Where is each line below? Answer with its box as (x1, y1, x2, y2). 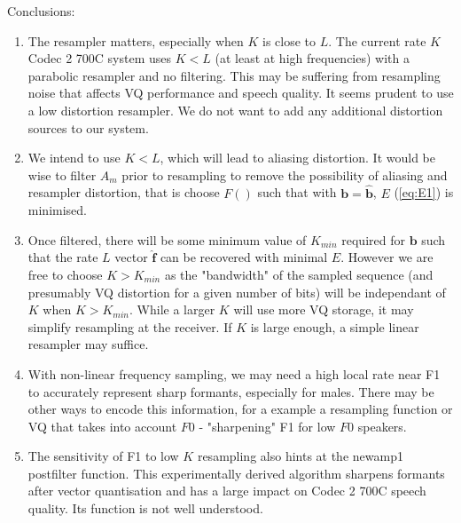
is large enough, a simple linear (250, 317, 419, 336)
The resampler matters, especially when (27, 31, 244, 50)
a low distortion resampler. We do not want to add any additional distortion (27, 100, 443, 119)
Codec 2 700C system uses (27, 49, 172, 67)
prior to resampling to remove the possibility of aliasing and (121, 165, 448, 184)
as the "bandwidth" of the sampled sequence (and (164, 265, 434, 283)
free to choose (27, 265, 103, 283)
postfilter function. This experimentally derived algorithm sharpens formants (27, 464, 445, 482)
